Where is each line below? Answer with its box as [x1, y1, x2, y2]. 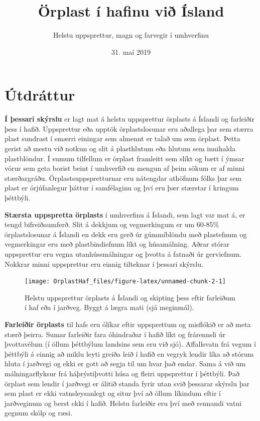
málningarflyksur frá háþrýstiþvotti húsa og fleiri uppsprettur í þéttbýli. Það [5, 368, 239, 378]
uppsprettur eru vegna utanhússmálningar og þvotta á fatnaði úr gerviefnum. [5, 248, 242, 259]
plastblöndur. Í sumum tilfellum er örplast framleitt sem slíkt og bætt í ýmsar [5, 153, 244, 163]
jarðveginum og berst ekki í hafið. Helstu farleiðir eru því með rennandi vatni [5, 397, 242, 408]
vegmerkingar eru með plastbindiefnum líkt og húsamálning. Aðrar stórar [5, 239, 230, 249]
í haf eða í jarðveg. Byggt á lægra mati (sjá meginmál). [25, 302, 194, 312]
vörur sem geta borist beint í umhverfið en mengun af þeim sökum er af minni [5, 163, 245, 173]
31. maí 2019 [111, 46, 151, 57]
